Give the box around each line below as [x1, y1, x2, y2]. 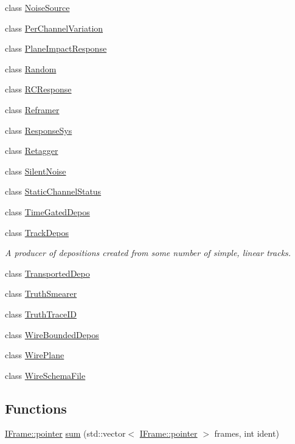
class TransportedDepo [5, 266, 90, 279]
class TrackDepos [5, 226, 69, 238]
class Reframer [5, 103, 60, 116]
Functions [5, 398, 67, 417]
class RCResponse [5, 83, 72, 95]
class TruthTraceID [5, 307, 77, 320]
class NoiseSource [5, 1, 70, 13]
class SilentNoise [5, 164, 66, 177]
